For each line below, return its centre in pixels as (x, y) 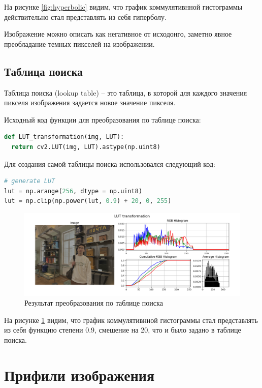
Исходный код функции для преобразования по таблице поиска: (103, 119)
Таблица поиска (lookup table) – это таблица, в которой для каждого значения (126, 92)
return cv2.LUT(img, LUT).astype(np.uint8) (86, 147)
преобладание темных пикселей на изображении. (79, 43)
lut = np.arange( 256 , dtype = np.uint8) (73, 191)
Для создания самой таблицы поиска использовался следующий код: (110, 163)
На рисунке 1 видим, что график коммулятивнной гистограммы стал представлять (131, 320)
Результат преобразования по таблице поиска (94, 303)
